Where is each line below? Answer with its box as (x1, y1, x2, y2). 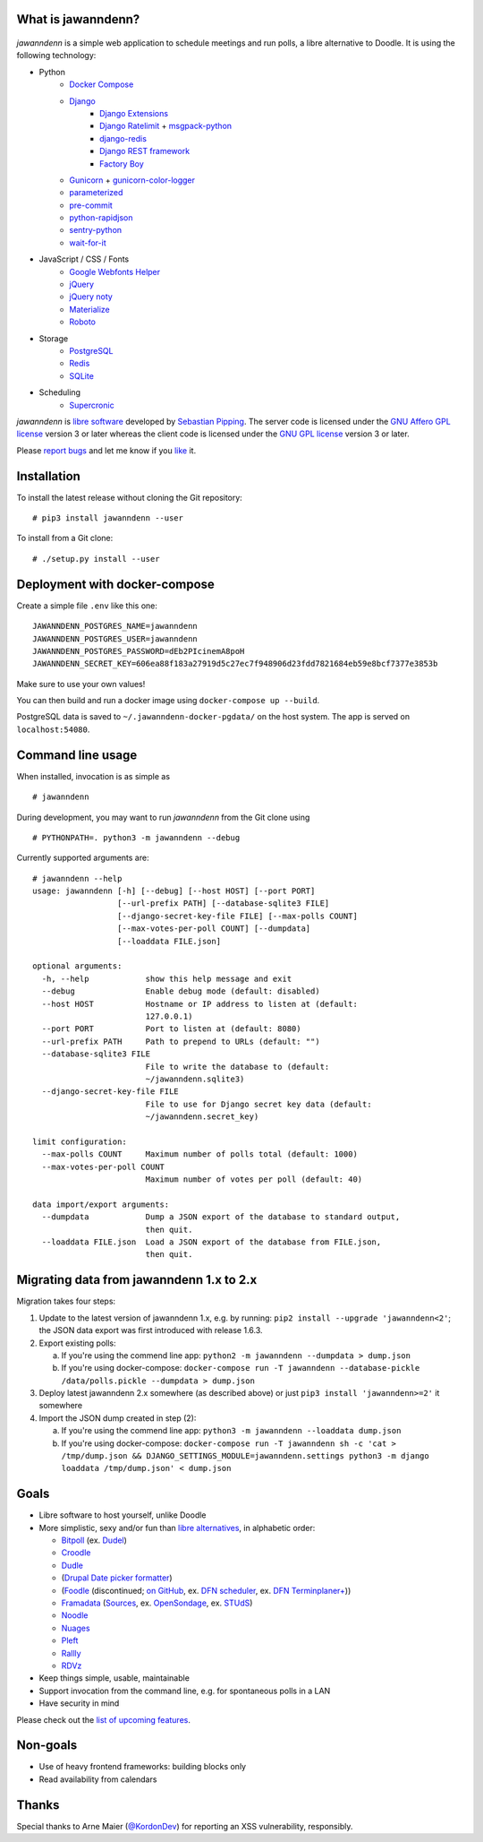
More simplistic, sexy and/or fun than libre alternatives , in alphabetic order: (38, 1522, 316, 1533)
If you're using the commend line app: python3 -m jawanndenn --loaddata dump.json (61, 1425, 402, 1436)
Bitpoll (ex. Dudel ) (61, 1535, 127, 1545)
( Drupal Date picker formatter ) (61, 1572, 174, 1583)
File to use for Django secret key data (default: (145, 1098, 372, 1109)
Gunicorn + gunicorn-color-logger (69, 175, 196, 185)
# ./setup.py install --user (32, 554, 160, 564)
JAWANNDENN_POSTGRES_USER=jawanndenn (32, 633, 199, 644)
